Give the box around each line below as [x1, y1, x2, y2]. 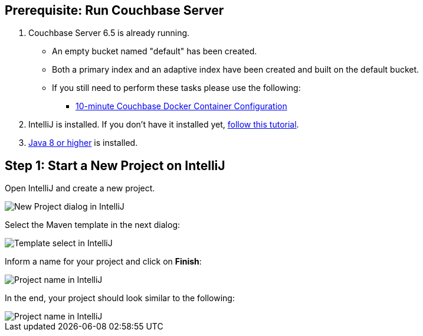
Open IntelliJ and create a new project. [5, 183, 155, 194]
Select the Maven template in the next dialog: [5, 220, 181, 230]
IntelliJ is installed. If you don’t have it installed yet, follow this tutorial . [28, 119, 299, 130]
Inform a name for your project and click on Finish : [5, 256, 202, 267]
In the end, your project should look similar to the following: [5, 293, 235, 304]
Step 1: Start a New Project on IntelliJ [5, 158, 225, 173]
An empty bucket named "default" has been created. [52, 46, 257, 57]
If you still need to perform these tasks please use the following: [52, 83, 301, 93]
